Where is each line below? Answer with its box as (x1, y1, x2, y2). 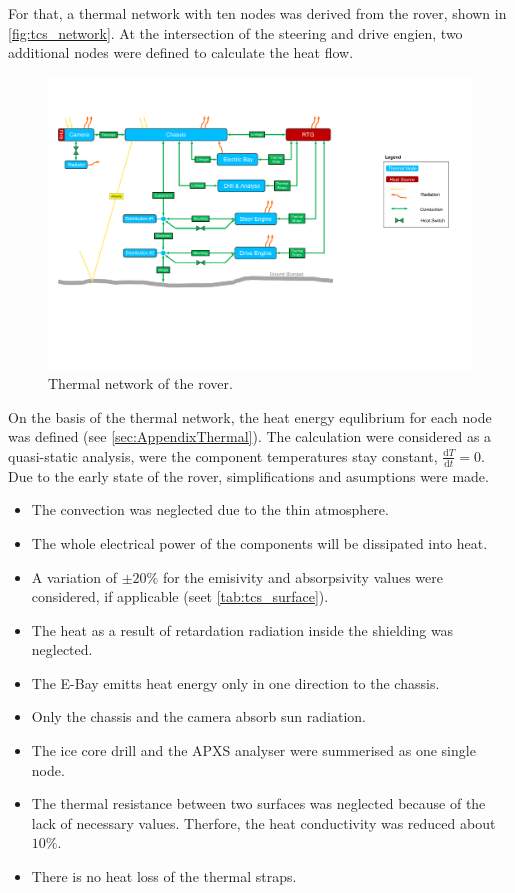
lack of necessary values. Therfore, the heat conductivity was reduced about (31, 812, 496, 833)
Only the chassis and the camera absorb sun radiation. (31, 706, 366, 727)
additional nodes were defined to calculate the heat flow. (8, 42, 354, 63)
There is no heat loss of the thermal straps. (31, 866, 297, 887)
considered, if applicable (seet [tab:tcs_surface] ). (31, 586, 329, 607)
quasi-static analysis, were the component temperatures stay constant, (8, 445, 438, 466)
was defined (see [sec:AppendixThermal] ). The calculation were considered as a (8, 426, 492, 447)
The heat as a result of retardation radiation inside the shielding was (31, 619, 454, 640)
